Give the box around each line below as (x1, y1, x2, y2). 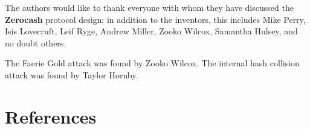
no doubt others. (5, 36, 66, 49)
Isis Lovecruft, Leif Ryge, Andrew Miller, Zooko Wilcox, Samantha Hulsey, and (5, 25, 298, 37)
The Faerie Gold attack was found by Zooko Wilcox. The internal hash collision (5, 57, 300, 69)
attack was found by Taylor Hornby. (5, 68, 138, 81)
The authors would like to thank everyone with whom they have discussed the (5, 1, 294, 13)
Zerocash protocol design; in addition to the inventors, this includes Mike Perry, (5, 13, 306, 25)
